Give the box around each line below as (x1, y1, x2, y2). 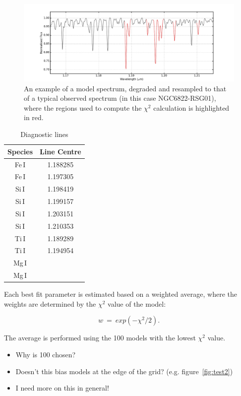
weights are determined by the (4, 298, 96, 309)
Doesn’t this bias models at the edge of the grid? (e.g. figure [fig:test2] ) (15, 366, 233, 376)
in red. (24, 112, 44, 123)
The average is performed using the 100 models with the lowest (4, 332, 196, 343)
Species (7, 146, 33, 156)
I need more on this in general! (15, 383, 109, 393)
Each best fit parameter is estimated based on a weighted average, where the (4, 289, 237, 299)
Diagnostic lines (20, 129, 68, 139)
